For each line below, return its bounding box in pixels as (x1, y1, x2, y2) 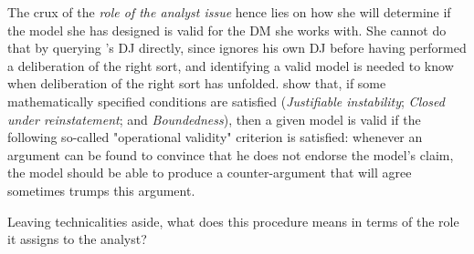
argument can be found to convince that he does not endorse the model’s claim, (7, 145, 454, 164)
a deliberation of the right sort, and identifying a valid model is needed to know (7, 56, 454, 75)
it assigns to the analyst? (7, 229, 147, 249)
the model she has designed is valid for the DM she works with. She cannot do (7, 20, 447, 39)
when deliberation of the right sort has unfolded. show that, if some (7, 74, 386, 93)
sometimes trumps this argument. (7, 180, 195, 199)
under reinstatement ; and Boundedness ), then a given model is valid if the (7, 109, 421, 128)
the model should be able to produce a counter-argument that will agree (7, 163, 412, 182)
